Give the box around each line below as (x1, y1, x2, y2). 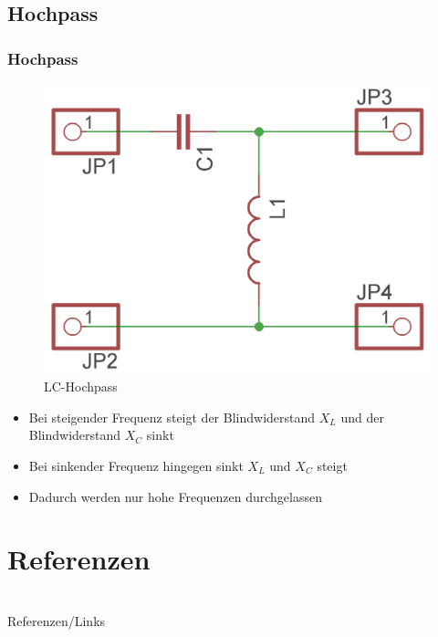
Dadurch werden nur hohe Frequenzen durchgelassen (28, 486, 322, 506)
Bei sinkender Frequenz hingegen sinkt (28, 455, 244, 475)
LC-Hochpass (44, 377, 118, 396)
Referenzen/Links (7, 611, 106, 630)
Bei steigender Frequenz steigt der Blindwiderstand (28, 407, 316, 426)
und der (340, 407, 384, 426)
